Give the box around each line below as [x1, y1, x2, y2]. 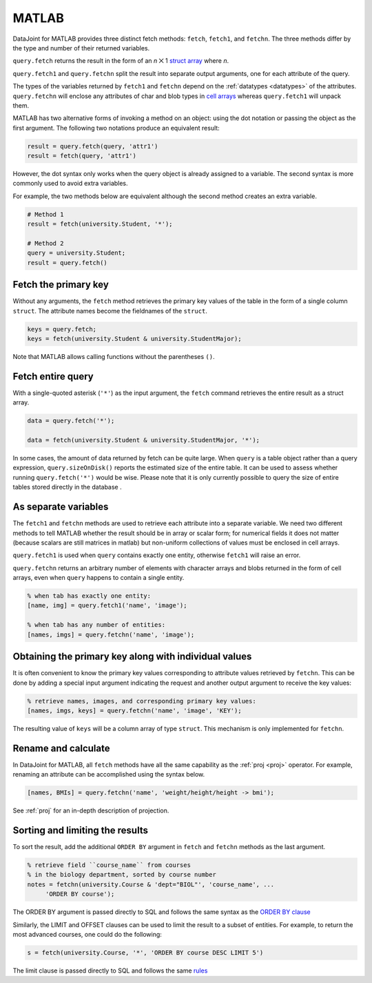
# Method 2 [27, 239, 64, 247]
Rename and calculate [12, 742, 110, 754]
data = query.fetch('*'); [27, 417, 115, 425]
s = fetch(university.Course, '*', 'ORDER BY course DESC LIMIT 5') [27, 948, 264, 956]
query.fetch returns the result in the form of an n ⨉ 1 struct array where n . [12, 57, 229, 65]
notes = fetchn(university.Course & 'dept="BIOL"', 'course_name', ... [27, 880, 275, 888]
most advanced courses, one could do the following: [12, 930, 162, 938]
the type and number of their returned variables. [12, 43, 150, 52]
